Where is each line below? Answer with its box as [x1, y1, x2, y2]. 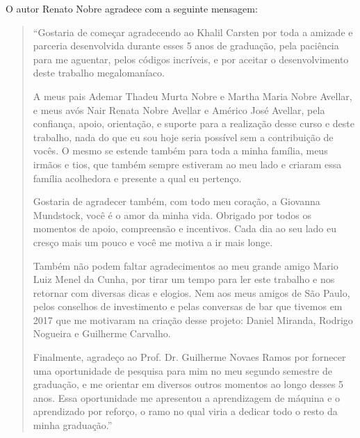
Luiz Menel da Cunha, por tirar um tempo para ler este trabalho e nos [33, 272, 335, 286]
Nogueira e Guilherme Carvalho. [33, 326, 171, 341]
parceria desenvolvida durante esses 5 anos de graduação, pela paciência [33, 38, 339, 53]
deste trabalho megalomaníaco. [33, 65, 165, 80]
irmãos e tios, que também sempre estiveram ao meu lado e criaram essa [33, 156, 342, 171]
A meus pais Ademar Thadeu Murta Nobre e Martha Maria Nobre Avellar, [33, 88, 352, 103]
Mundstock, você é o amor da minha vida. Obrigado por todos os [33, 207, 311, 222]
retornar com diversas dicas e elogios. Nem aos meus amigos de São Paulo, [33, 285, 350, 300]
